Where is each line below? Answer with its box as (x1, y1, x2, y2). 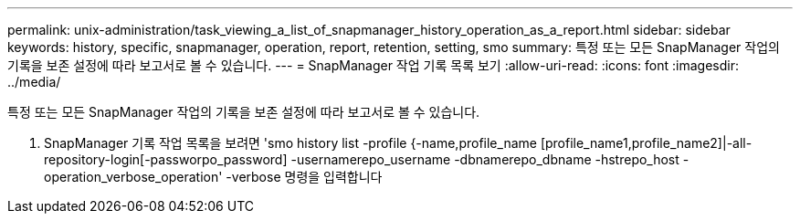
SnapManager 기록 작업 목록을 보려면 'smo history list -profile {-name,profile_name (44, 135, 537, 151)
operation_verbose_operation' (44, 169, 223, 184)
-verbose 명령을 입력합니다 (226, 169, 383, 184)
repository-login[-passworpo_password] (44, 152, 288, 167)
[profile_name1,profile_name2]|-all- (540, 135, 753, 151)
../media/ (7, 74, 61, 89)
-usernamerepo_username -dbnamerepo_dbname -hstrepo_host (290, 152, 679, 167)
